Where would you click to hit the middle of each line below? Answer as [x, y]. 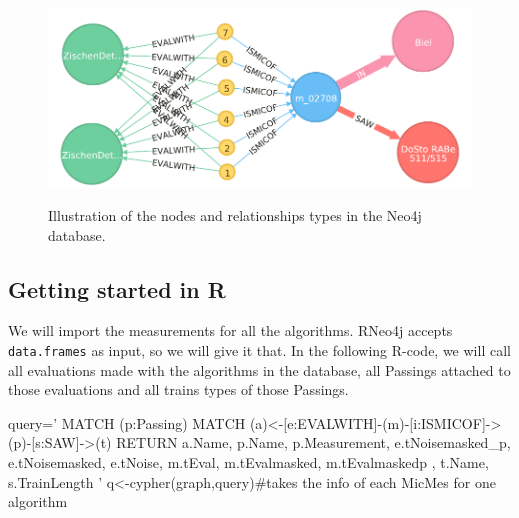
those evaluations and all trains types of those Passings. [178, 389]
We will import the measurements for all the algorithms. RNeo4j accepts [230, 330]
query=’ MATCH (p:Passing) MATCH [127, 422]
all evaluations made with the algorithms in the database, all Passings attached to [259, 369]
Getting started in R [117, 288]
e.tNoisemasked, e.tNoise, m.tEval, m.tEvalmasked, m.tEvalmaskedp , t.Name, [248, 462]
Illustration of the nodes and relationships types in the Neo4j [235, 215]
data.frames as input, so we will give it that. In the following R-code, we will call [259, 350]
